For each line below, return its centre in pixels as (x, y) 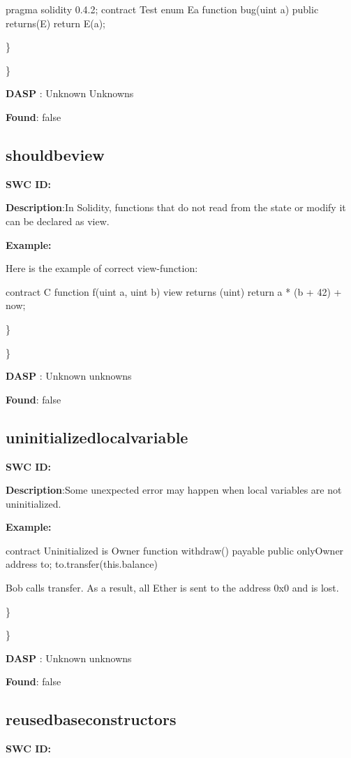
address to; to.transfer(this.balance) (82, 564)
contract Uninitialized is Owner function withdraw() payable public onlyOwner (175, 550)
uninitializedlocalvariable (97, 437)
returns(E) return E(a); (56, 23)
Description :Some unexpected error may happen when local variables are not (174, 490)
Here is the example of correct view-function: (102, 268)
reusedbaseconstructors (91, 719)
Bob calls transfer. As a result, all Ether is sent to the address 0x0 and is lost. (172, 588)
